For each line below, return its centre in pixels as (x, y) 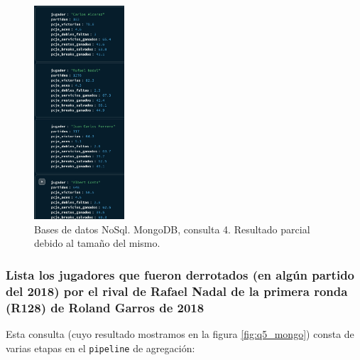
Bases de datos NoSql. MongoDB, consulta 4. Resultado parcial (172, 229)
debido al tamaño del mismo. (97, 243)
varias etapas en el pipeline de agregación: (100, 348)
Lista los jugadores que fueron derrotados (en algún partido (180, 274)
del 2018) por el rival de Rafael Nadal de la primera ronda (177, 291)
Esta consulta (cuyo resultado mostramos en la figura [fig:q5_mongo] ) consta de (180, 333)
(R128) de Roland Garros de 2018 (105, 307)
